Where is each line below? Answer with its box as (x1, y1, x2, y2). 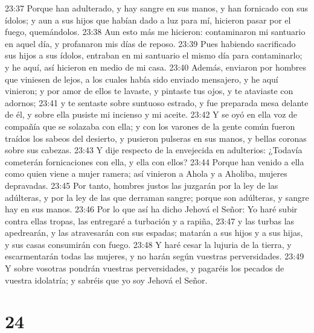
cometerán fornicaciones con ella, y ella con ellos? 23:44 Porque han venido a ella (5, 155, 304, 168)
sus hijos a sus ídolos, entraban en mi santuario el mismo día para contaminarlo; (5, 49, 303, 62)
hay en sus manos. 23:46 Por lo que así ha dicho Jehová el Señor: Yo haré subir (5, 203, 298, 215)
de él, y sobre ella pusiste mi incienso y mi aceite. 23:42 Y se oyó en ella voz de (5, 108, 298, 121)
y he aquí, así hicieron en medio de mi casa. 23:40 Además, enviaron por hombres (5, 60, 306, 73)
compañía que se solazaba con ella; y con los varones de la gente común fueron (5, 119, 295, 132)
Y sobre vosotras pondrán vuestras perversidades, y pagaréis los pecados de (5, 262, 284, 274)
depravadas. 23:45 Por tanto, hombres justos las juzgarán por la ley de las (5, 179, 278, 191)
